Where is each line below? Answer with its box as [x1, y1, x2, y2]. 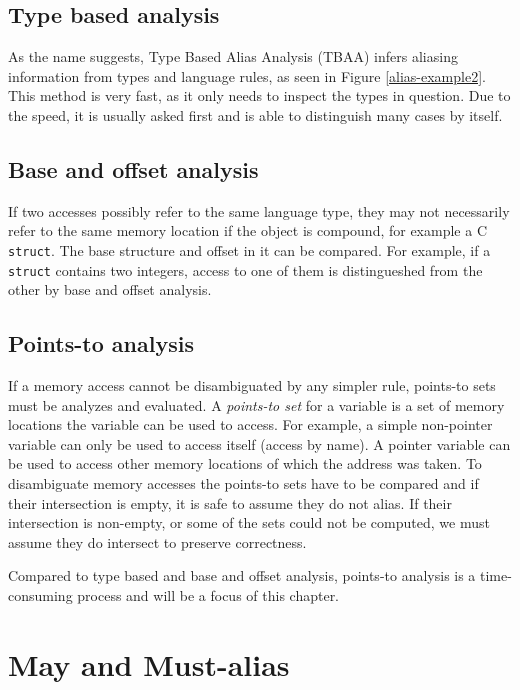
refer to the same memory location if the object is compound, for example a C [8, 220, 487, 241]
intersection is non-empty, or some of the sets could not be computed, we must [8, 512, 490, 533]
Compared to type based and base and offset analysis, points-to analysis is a [8, 565, 476, 586]
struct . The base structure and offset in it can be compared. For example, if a [8, 239, 491, 260]
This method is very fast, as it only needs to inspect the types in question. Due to [8, 85, 511, 106]
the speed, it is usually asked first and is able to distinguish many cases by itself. [8, 104, 503, 125]
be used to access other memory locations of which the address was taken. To [8, 453, 482, 474]
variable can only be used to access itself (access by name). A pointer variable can [8, 433, 511, 454]
